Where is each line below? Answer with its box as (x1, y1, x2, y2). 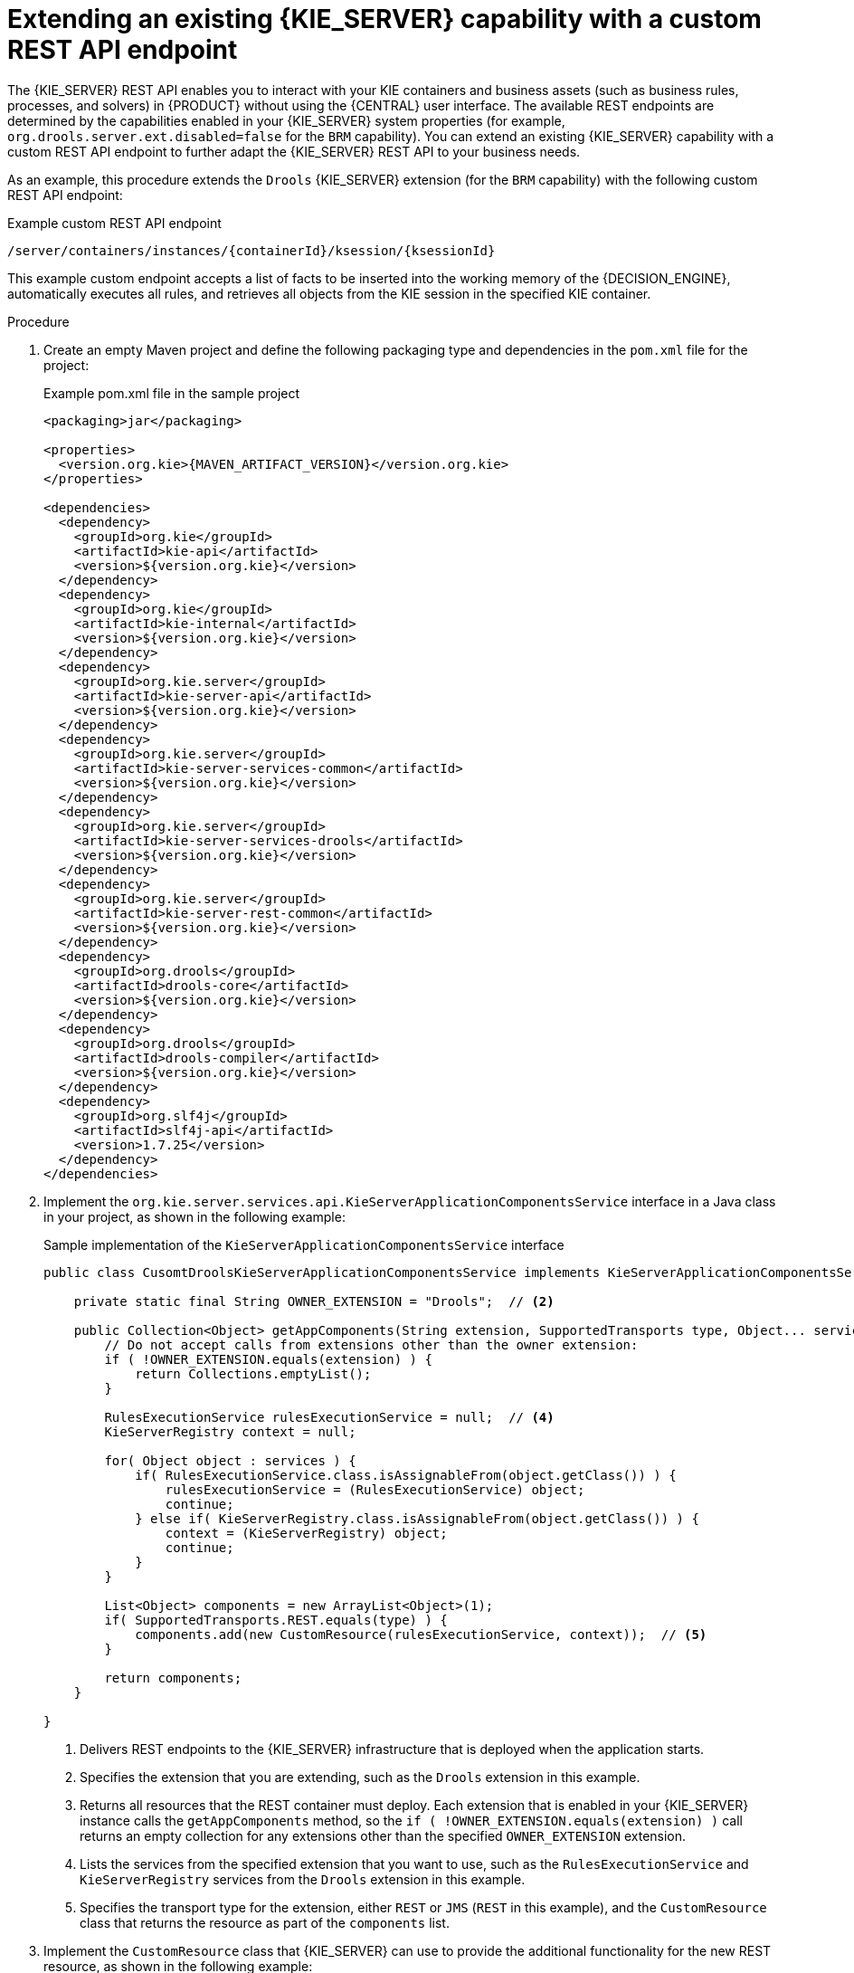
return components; (104, 1670, 242, 1685)
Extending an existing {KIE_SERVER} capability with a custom (7, 4, 762, 34)
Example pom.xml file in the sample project (43, 385, 300, 401)
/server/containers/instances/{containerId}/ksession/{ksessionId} (7, 243, 496, 258)
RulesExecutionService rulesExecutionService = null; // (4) (104, 1409, 555, 1425)
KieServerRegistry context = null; (104, 1424, 356, 1439)
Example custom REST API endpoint (7, 214, 222, 231)
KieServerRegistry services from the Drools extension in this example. (80, 1871, 526, 1887)
